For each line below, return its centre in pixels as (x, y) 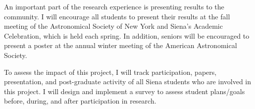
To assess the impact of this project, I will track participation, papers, (110, 72)
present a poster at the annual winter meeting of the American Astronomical (121, 45)
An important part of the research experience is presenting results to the (114, 6)
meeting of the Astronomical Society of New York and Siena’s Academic (113, 26)
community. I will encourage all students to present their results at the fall (117, 16)
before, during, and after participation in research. (80, 101)
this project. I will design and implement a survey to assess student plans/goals (125, 91)
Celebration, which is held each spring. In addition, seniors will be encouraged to (127, 35)
